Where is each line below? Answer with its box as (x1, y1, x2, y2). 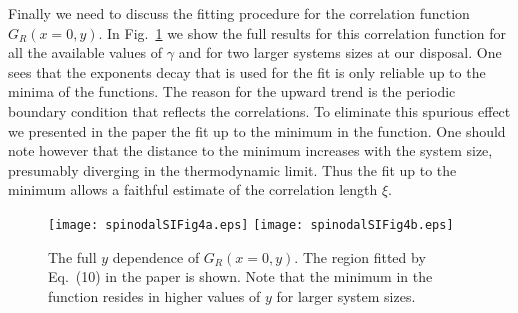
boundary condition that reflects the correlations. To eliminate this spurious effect (8, 100, 511, 121)
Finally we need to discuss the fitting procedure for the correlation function (8, 3, 470, 23)
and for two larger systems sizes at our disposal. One (178, 42, 502, 63)
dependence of (112, 246, 200, 267)
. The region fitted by (294, 246, 426, 267)
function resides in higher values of (48, 285, 261, 306)
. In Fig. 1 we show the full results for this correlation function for (98, 22, 506, 43)
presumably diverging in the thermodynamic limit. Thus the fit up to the (8, 159, 457, 180)
